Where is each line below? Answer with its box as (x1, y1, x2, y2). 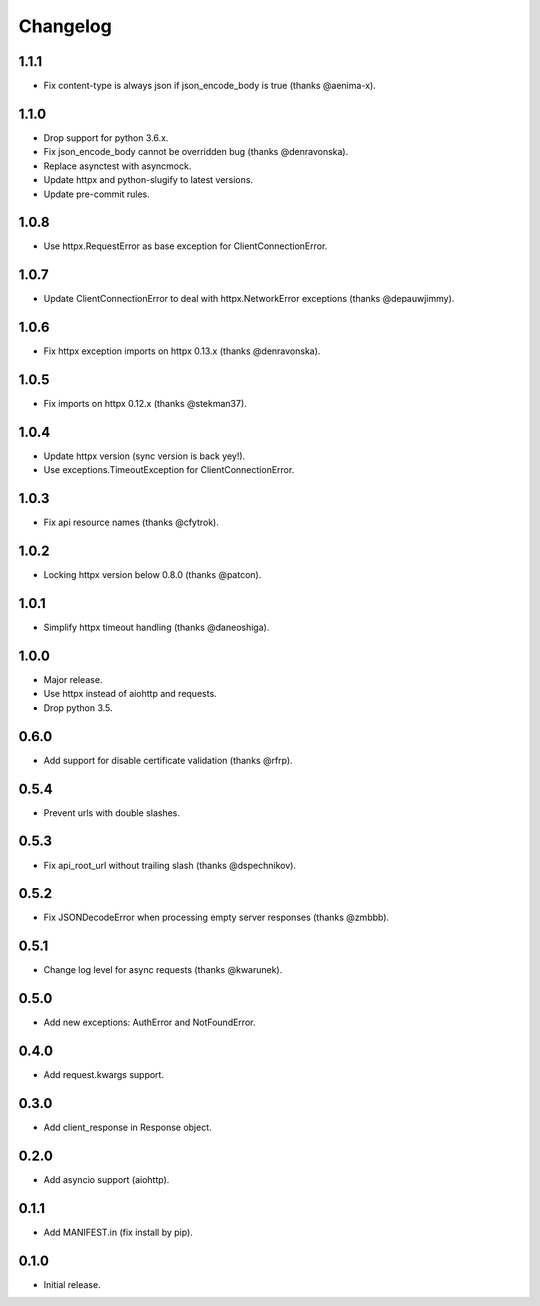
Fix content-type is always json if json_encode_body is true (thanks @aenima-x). (43, 80, 377, 92)
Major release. (43, 674, 103, 686)
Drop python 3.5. (43, 701, 114, 714)
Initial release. (43, 1278, 101, 1290)
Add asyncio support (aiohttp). (43, 1174, 170, 1186)
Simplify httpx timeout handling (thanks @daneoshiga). (43, 621, 270, 634)
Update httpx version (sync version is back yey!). (43, 450, 246, 462)
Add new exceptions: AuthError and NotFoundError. (43, 1016, 256, 1029)
